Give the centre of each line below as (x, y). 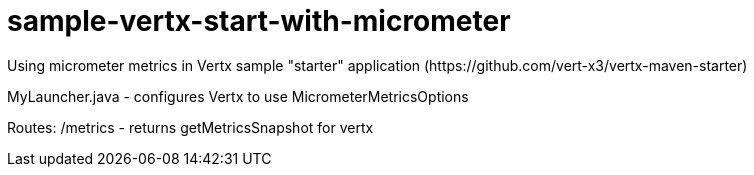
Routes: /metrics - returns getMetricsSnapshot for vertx (190, 127)
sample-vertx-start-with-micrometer (259, 21)
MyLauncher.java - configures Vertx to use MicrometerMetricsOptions (238, 96)
